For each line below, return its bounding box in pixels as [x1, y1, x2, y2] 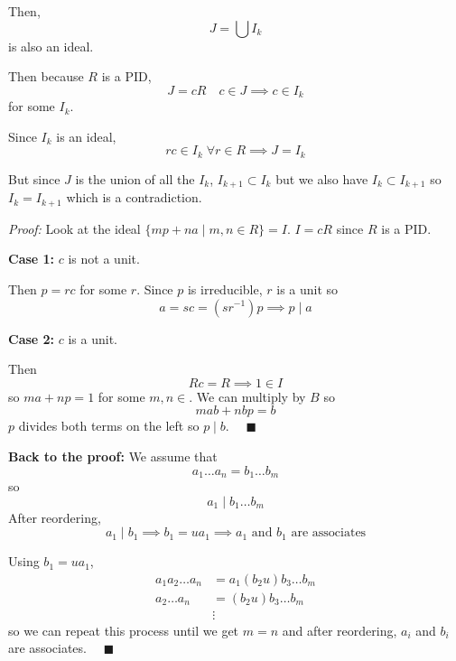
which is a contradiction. [66, 188, 202, 207]
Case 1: [8, 249, 55, 268]
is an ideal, [56, 126, 116, 145]
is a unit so [276, 279, 339, 298]
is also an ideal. [8, 36, 94, 55]
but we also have [275, 169, 368, 188]
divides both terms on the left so [18, 416, 200, 435]
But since [8, 169, 60, 188]
